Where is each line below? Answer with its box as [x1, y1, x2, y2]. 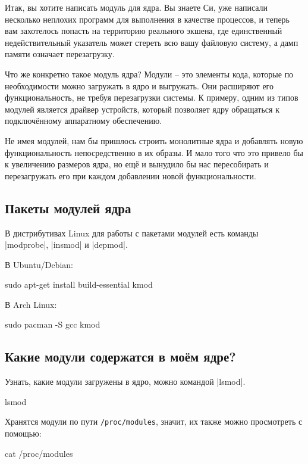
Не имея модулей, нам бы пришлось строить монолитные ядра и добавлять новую [5, 134, 303, 147]
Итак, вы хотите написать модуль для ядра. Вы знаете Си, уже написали [5, 1, 268, 13]
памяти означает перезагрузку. [5, 48, 115, 60]
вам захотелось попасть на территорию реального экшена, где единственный [5, 24, 282, 37]
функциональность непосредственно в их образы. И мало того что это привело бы [5, 146, 303, 158]
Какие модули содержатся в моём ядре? [5, 347, 236, 366]
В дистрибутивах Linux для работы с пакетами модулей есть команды [5, 226, 259, 239]
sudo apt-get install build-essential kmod [5, 278, 153, 291]
